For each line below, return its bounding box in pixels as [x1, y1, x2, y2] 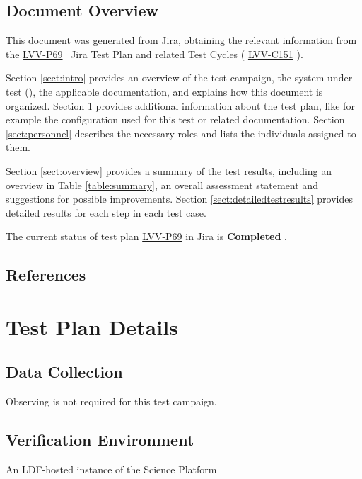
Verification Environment [6, 429, 194, 451]
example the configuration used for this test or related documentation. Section [6, 112, 345, 127]
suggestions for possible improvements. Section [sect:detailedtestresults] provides [6, 191, 353, 206]
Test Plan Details [6, 312, 178, 341]
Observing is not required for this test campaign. [6, 394, 217, 409]
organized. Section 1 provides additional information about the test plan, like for [6, 98, 355, 113]
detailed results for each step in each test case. [6, 205, 206, 220]
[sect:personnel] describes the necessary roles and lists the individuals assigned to [6, 125, 356, 140]
